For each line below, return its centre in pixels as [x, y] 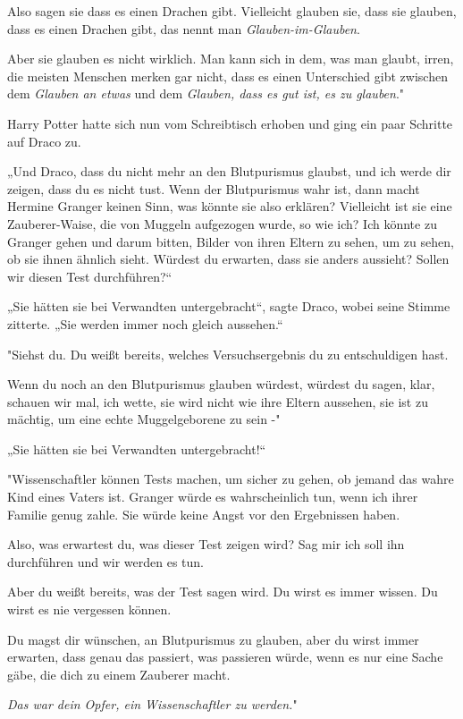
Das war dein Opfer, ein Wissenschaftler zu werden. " [152, 704]
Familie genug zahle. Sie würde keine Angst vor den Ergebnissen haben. [204, 514]
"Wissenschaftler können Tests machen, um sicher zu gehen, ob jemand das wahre [231, 479]
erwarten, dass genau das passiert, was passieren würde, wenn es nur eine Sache [225, 657]
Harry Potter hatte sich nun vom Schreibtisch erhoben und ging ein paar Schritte [230, 123]
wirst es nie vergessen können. [89, 609]
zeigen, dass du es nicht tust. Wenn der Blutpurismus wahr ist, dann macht [214, 188]
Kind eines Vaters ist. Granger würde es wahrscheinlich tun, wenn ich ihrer [213, 497]
